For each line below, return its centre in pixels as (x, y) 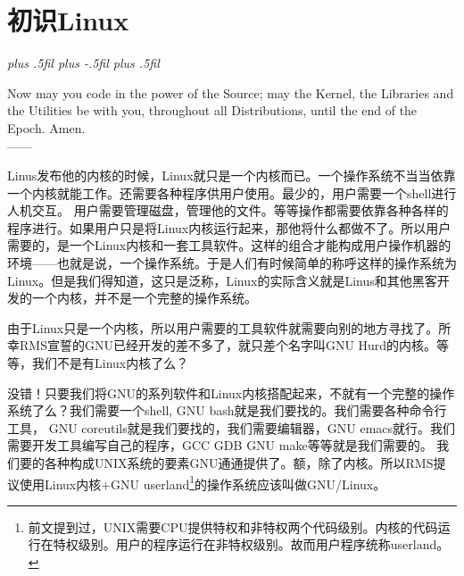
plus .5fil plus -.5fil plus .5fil (83, 63)
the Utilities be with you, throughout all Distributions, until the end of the (212, 110)
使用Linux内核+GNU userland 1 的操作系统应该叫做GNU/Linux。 (203, 482)
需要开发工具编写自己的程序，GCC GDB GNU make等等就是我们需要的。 (220, 445)
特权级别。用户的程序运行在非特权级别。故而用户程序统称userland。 (251, 544)
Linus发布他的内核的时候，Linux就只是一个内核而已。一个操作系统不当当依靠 (232, 175)
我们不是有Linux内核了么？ (110, 363)
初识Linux (68, 20)
